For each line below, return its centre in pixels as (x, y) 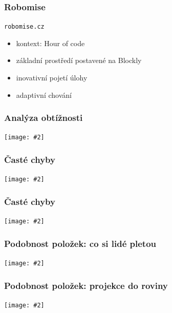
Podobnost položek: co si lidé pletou (80, 243)
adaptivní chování (44, 95)
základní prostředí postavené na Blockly (79, 60)
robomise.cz (24, 27)
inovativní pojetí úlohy (52, 78)
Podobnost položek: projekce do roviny (86, 285)
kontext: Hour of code (50, 43)
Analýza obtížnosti (44, 118)
